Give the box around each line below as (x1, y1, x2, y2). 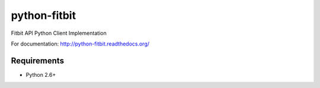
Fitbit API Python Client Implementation (11, 30, 107, 37)
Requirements (11, 56, 65, 66)
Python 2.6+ (25, 71, 56, 78)
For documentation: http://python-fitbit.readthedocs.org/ (11, 40, 150, 47)
